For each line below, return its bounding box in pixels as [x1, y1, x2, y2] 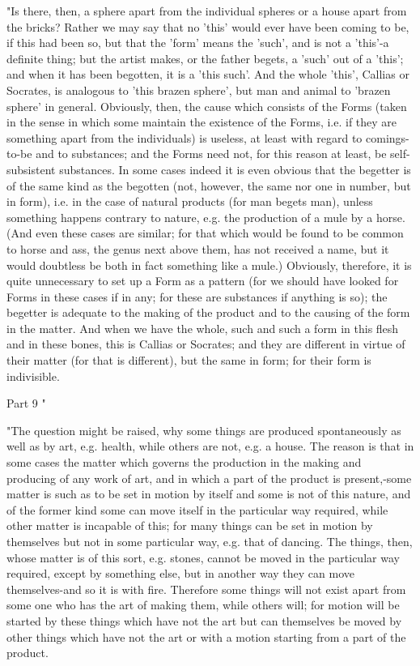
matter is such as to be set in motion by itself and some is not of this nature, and [6, 485, 411, 502]
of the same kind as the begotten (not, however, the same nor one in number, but [6, 177, 411, 194]
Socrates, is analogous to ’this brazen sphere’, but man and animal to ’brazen [6, 81, 391, 98]
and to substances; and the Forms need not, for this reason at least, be [36, 145, 387, 162]
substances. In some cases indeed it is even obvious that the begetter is [59, 160, 411, 177]
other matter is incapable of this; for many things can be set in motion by [6, 517, 373, 534]
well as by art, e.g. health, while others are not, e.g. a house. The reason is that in [6, 438, 414, 455]
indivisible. [6, 367, 60, 384]
